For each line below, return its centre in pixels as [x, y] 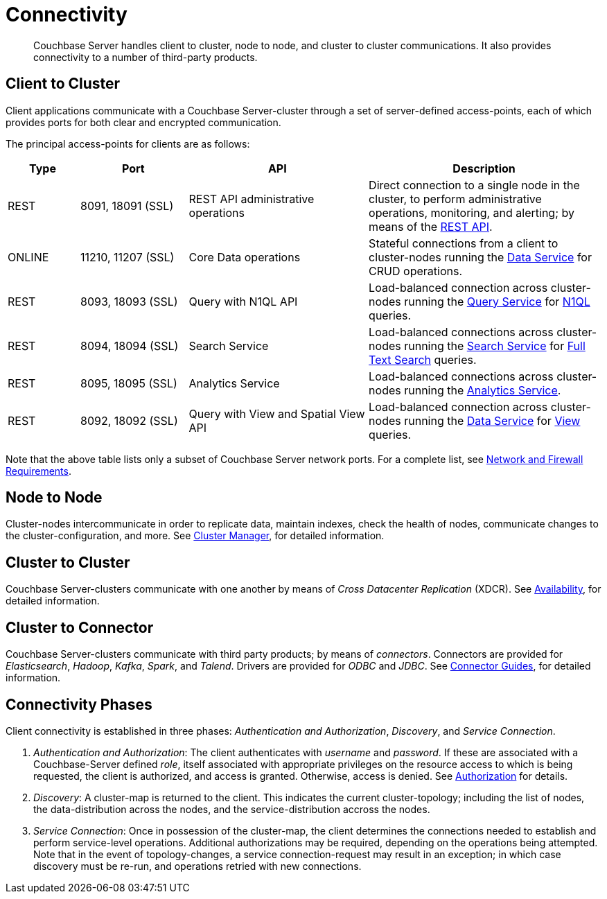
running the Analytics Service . [483, 390]
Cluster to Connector [80, 627]
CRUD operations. [415, 271]
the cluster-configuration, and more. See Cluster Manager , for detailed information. [195, 536]
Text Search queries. [423, 359]
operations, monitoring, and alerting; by [472, 212]
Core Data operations [245, 257]
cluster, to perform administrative [455, 199]
